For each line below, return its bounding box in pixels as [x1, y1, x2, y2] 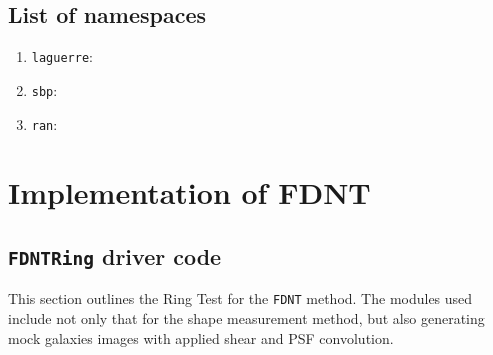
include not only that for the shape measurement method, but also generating [8, 307, 485, 328]
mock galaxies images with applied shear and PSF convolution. [8, 327, 394, 348]
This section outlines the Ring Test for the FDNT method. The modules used [8, 288, 473, 309]
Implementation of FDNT [8, 172, 371, 213]
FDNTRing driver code [8, 240, 222, 271]
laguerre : [31, 46, 93, 67]
